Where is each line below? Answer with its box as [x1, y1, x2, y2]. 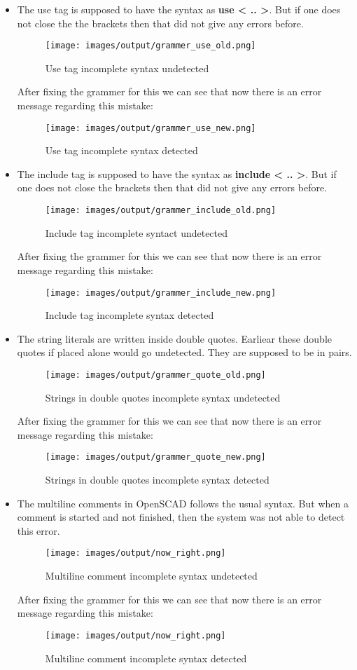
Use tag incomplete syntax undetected [45, 60, 209, 75]
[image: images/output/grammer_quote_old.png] [45, 369, 266, 380]
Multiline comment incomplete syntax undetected [45, 568, 258, 583]
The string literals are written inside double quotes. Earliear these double [17, 331, 332, 346]
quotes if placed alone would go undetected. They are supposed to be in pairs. [17, 345, 352, 360]
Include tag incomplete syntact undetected [45, 225, 228, 240]
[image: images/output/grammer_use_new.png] [45, 123, 256, 133]
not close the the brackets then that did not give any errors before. [17, 15, 304, 30]
